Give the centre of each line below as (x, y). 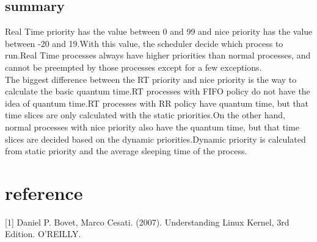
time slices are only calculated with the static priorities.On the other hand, (145, 115)
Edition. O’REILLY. (43, 234)
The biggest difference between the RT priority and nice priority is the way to (151, 79)
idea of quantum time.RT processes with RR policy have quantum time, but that (157, 103)
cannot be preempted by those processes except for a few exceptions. (133, 67)
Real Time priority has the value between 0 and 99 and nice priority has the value (159, 31)
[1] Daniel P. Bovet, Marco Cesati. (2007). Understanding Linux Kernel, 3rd (147, 222)
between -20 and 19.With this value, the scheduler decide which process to (144, 43)
